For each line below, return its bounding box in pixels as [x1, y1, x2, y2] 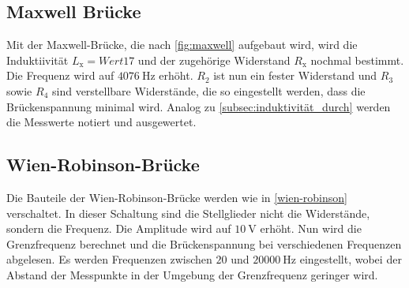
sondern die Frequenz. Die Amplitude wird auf [6, 220, 231, 237]
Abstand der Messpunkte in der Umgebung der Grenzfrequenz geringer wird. [6, 266, 378, 282]
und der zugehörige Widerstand [137, 51, 291, 68]
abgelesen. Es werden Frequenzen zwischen [6, 251, 212, 267]
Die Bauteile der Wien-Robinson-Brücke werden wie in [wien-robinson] [6, 189, 347, 205]
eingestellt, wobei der [299, 251, 402, 267]
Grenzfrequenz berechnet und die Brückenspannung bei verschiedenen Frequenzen [6, 235, 402, 252]
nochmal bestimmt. [310, 51, 404, 68]
